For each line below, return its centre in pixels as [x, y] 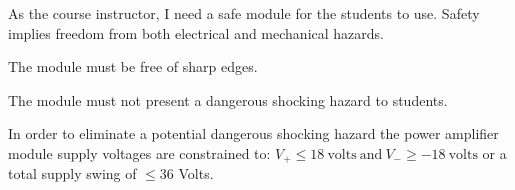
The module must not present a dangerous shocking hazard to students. [228, 99]
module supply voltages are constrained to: [139, 152]
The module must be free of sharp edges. [133, 66]
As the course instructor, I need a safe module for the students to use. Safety [244, 13]
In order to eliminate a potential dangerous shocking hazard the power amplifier [253, 133]
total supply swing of [72, 173]
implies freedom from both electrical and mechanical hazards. [196, 32]
